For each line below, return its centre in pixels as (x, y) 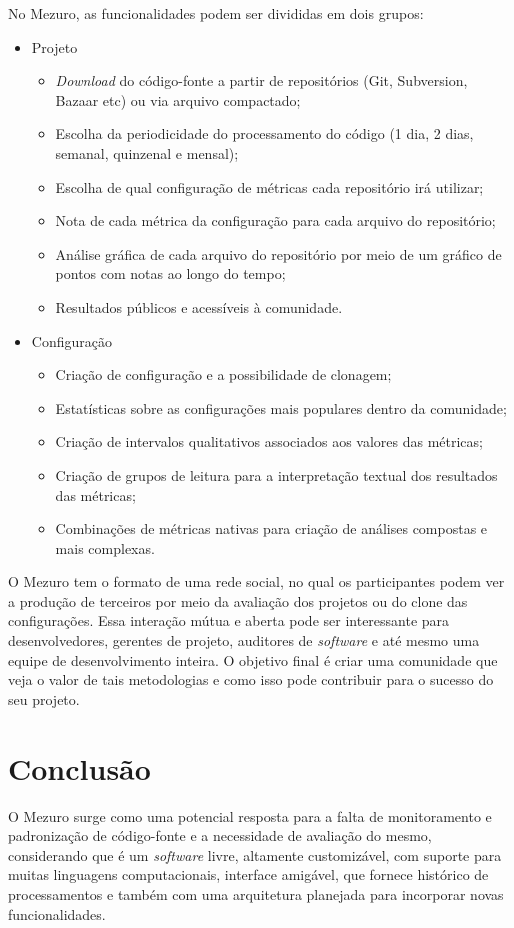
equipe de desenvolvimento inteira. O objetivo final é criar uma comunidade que (253, 659)
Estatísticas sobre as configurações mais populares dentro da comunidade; (281, 407)
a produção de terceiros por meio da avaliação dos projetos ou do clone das (238, 600)
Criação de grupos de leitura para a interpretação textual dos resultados (276, 474)
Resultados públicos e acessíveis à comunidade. (199, 306)
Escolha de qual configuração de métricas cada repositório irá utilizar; (269, 186)
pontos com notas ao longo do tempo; (170, 273)
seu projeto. (44, 698)
